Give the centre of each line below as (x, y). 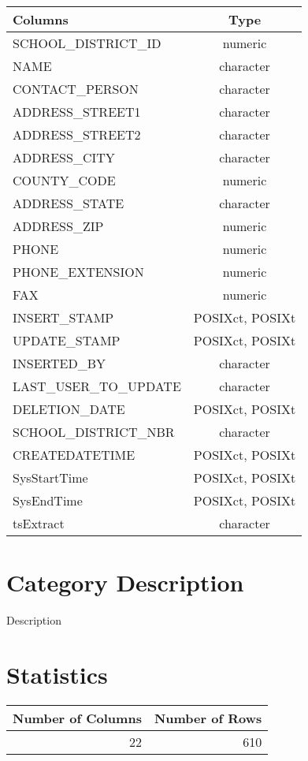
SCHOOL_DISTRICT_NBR (94, 432)
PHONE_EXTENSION (78, 272)
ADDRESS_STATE (69, 203)
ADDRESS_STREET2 (77, 134)
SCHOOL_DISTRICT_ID (87, 43)
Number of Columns (77, 718)
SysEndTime (48, 500)
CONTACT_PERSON (76, 89)
